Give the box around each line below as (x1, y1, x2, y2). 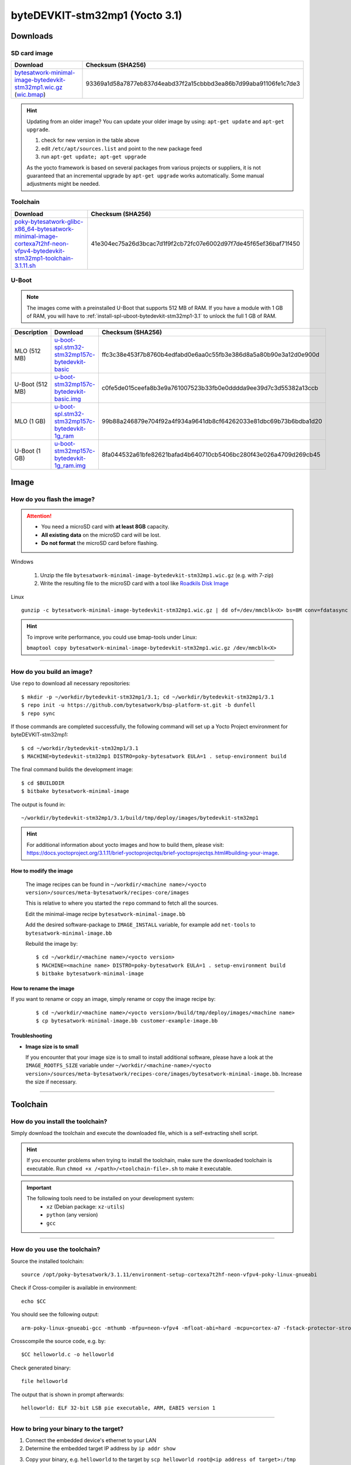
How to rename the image (11, 985, 75, 992)
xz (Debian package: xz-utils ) (46, 1203, 125, 1210)
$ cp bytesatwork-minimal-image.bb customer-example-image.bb (36, 1017, 218, 1024)
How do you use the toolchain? (11, 1245, 101, 1253)
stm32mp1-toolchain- (14, 254, 74, 262)
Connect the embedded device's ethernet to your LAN (25, 1437, 156, 1444)
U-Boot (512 (14, 380, 48, 389)
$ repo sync (21, 710, 56, 717)
